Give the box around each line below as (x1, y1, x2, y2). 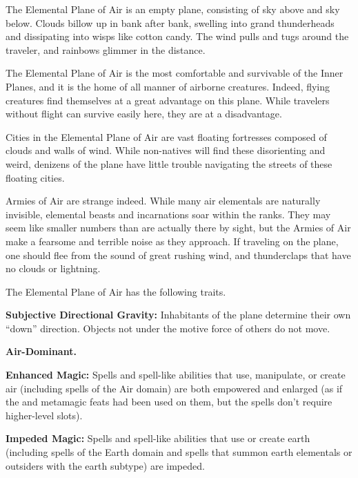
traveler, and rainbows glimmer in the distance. (6, 42, 206, 57)
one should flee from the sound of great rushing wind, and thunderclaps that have (6, 247, 351, 262)
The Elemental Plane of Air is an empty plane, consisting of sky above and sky (6, 2, 340, 16)
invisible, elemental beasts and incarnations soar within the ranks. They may (6, 207, 331, 221)
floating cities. (6, 170, 65, 184)
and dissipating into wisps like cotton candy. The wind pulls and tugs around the (6, 29, 349, 44)
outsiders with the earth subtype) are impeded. (6, 458, 205, 472)
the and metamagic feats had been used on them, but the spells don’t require (6, 394, 332, 409)
